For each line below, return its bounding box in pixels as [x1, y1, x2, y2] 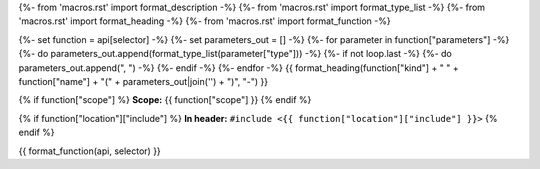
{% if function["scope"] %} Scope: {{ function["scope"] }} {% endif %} [18, 94, 312, 106]
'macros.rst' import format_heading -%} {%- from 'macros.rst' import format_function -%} [18, 15, 391, 27]
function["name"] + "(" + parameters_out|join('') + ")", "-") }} [18, 75, 269, 87]
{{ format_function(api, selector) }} [18, 145, 162, 157]
